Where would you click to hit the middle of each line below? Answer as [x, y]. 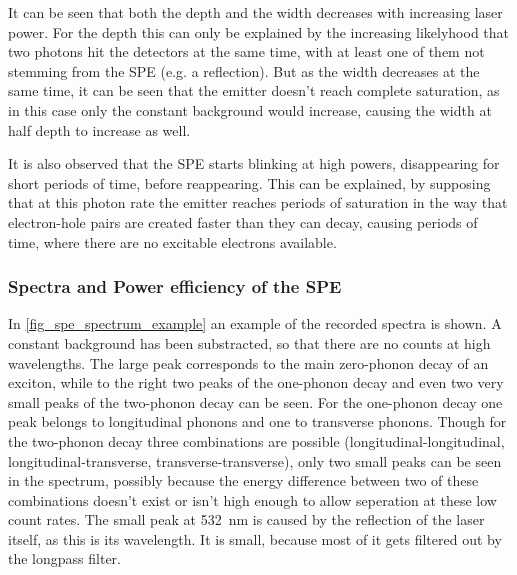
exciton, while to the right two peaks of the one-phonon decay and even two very [256, 382]
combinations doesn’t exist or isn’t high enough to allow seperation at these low [252, 499]
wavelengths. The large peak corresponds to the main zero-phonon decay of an [248, 362]
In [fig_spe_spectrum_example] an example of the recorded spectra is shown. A [255, 323]
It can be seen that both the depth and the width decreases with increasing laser [255, 12]
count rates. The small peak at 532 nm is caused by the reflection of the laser [246, 519]
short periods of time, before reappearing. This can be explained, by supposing [249, 182]
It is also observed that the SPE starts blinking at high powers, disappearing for [254, 163]
